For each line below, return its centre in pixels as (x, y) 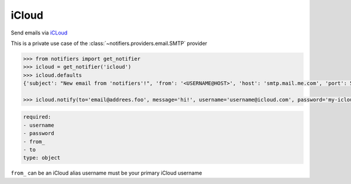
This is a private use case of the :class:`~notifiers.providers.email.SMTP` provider (109, 43)
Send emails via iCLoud (39, 33)
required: (37, 117)
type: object (42, 158)
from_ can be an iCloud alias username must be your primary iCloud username (106, 173)
